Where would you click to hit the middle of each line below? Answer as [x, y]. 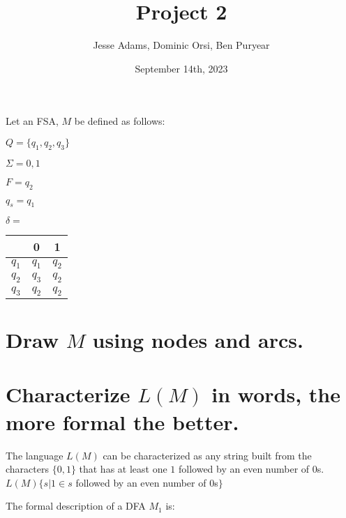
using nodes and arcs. [198, 340]
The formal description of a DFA [76, 506]
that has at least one [123, 469]
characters [27, 469]
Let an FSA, [32, 121]
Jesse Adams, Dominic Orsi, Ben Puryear [181, 45]
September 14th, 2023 [181, 68]
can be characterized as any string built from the [207, 455]
